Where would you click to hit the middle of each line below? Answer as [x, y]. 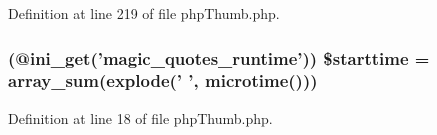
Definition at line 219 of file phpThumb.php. [144, 13]
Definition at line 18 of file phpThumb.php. [140, 117]
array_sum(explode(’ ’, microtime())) [163, 80]
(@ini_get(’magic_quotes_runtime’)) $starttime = [219, 57]
